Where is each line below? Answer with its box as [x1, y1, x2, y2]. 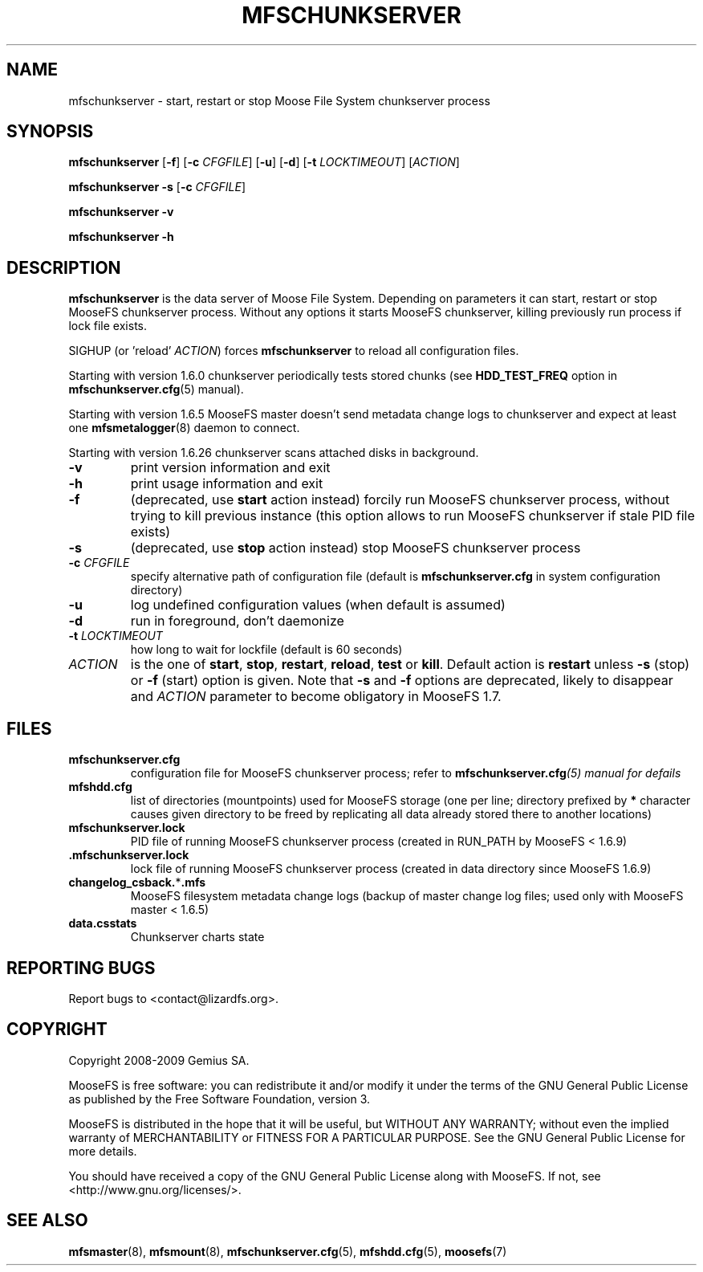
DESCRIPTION [6, 257, 121, 278]
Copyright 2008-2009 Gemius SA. [68, 1053, 250, 1067]
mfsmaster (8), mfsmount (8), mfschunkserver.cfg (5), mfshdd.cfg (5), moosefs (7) [68, 1244, 507, 1258]
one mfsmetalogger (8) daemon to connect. [68, 421, 300, 435]
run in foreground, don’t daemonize [130, 613, 344, 630]
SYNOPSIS [6, 121, 94, 142]
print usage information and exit [130, 475, 323, 492]
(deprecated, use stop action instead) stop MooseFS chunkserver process [130, 540, 581, 556]
